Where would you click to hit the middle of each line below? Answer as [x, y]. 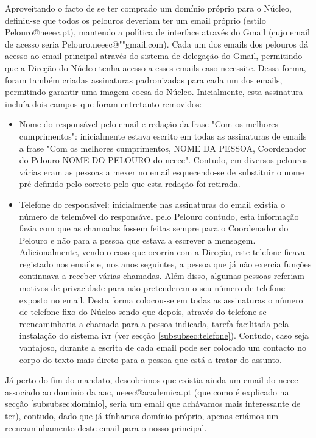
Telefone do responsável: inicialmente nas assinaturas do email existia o [152, 204]
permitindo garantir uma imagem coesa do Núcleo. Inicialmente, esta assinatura [154, 92]
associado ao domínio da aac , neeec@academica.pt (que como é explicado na [147, 391]
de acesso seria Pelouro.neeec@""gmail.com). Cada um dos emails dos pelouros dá [157, 44]
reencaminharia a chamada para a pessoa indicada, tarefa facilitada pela [154, 323]
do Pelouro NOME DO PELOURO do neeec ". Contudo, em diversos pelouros [163, 160]
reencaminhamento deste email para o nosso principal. [106, 427]
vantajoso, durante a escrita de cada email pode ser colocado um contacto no [163, 348]
